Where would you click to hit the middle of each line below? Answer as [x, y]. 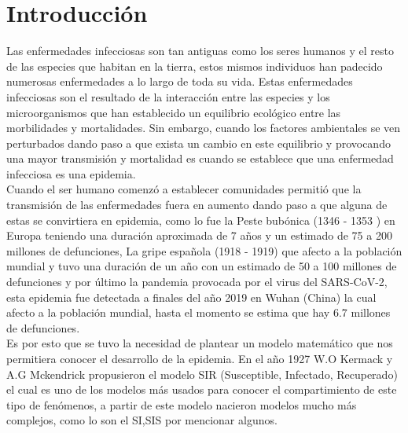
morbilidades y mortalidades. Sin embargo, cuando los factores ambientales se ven [204, 128]
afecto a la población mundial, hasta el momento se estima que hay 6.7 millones [198, 312]
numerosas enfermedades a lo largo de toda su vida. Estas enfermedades [180, 81]
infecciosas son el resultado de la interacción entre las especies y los [168, 96]
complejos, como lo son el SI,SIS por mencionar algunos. [142, 420]
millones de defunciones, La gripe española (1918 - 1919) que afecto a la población [204, 250]
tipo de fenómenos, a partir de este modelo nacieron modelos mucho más [182, 404]
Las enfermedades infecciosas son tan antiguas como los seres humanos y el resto [200, 51]
